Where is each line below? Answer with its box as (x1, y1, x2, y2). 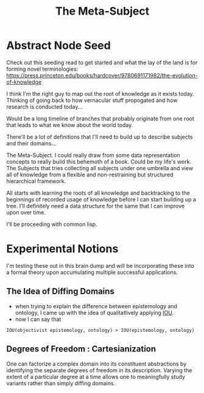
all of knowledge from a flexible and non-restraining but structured (6, 171, 174, 178)
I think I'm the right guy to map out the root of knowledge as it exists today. (6, 90, 195, 97)
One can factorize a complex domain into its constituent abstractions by (6, 360, 187, 367)
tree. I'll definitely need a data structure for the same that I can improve (6, 202, 185, 209)
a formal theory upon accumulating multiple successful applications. (6, 269, 178, 276)
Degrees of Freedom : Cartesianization (6, 344, 157, 355)
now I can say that (15, 315, 62, 323)
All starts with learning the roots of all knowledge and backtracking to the (6, 189, 190, 196)
